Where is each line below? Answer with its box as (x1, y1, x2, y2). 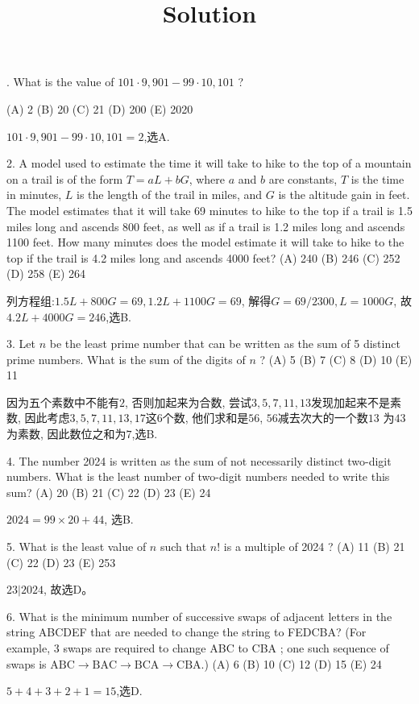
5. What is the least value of (6, 538, 147, 555)
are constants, (268, 170, 338, 187)
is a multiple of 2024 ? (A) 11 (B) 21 (223, 538, 405, 555)
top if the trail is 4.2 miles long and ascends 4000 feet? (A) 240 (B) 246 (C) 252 (6, 249, 400, 266)
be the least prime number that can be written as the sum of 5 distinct (49, 335, 400, 352)
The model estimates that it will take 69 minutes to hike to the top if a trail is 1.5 (6, 201, 413, 218)
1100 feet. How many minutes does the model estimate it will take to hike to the (6, 234, 404, 251)
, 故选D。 (43, 581, 93, 598)
